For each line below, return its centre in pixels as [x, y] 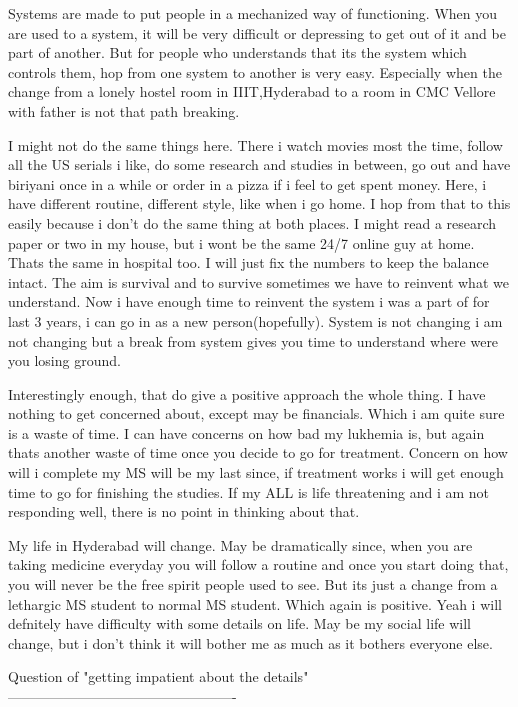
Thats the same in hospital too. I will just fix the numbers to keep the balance [248, 262]
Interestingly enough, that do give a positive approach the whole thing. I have [247, 393]
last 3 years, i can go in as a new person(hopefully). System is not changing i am [255, 320]
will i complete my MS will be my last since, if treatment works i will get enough [256, 472]
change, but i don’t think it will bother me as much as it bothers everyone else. [250, 642]
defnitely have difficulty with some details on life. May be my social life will [239, 623]
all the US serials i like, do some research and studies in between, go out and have [259, 164]
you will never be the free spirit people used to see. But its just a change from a [253, 584]
